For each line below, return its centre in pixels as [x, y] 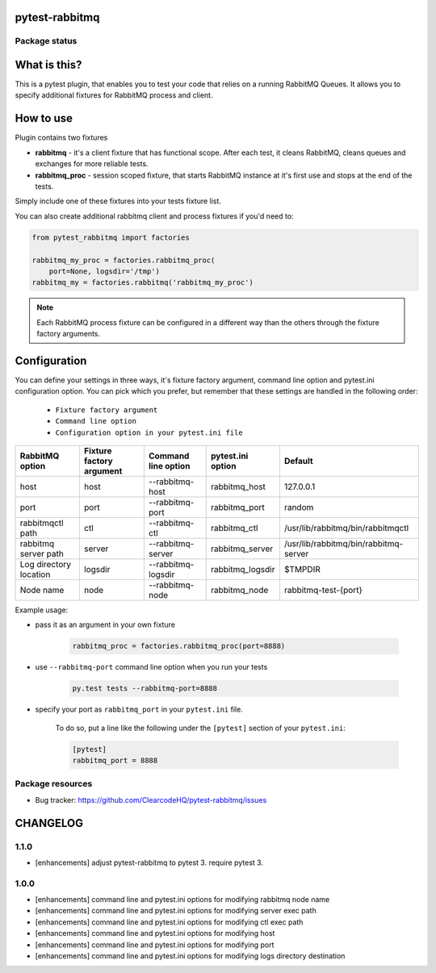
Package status [46, 41]
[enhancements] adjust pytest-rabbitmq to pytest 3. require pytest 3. [149, 862]
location [35, 574]
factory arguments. [69, 334]
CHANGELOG [49, 823]
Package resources [54, 784]
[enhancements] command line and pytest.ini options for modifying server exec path [176, 911]
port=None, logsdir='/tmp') [105, 271]
